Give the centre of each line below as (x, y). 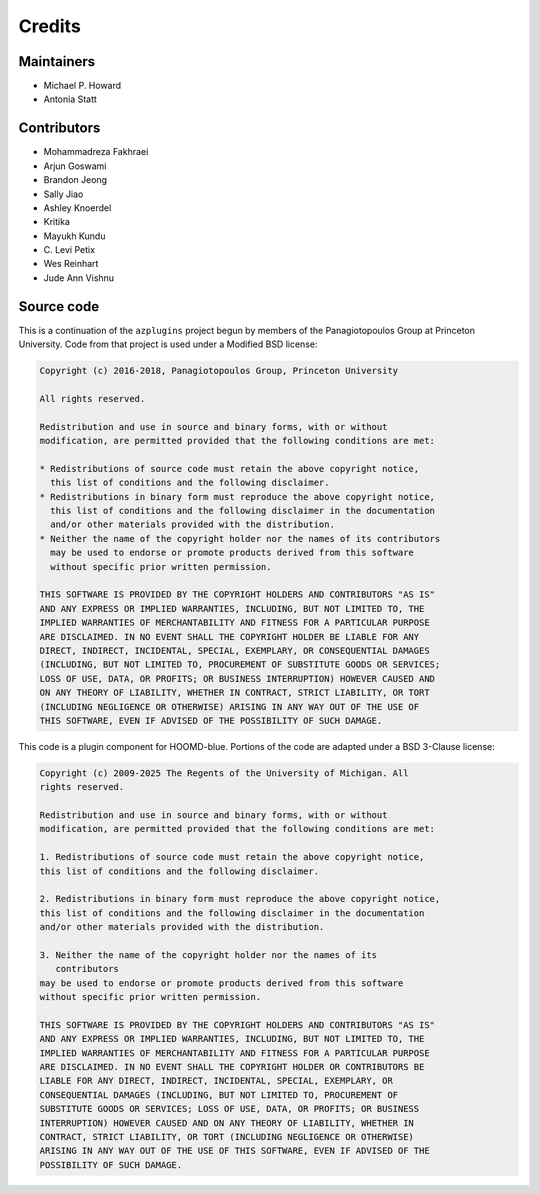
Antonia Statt (70, 99)
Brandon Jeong (75, 180)
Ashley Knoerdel (77, 207)
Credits (50, 26)
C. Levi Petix (69, 250)
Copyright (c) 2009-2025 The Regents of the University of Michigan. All (224, 773)
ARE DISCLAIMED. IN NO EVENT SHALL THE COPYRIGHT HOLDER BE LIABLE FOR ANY (229, 636)
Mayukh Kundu (74, 236)
